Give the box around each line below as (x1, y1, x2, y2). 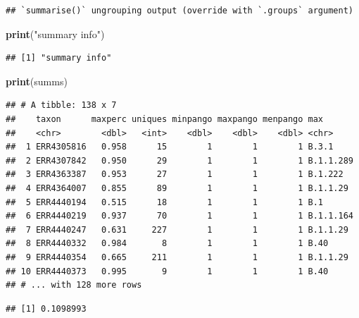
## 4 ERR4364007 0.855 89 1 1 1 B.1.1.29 (6, 183, 348, 193)
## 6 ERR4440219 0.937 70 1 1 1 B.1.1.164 (6, 211, 353, 221)
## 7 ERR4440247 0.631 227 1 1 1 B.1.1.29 (6, 224, 348, 235)
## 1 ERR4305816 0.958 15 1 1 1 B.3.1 (6, 142, 334, 152)
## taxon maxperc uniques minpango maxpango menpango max (6, 114, 324, 124)
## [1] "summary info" (6, 53, 112, 63)
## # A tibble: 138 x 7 (6, 100, 117, 111)
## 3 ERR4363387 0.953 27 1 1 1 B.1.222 (6, 169, 344, 180)
